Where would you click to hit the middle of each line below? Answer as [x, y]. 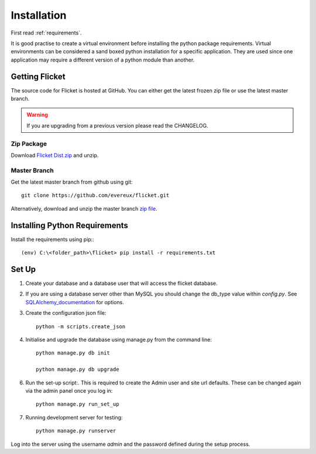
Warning [37, 115]
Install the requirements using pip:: [53, 239]
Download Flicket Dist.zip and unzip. [55, 155]
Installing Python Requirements [70, 225]
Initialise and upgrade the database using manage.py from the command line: [118, 340]
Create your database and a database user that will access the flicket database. [121, 283]
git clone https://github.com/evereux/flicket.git [95, 195]
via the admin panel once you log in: [69, 391]
